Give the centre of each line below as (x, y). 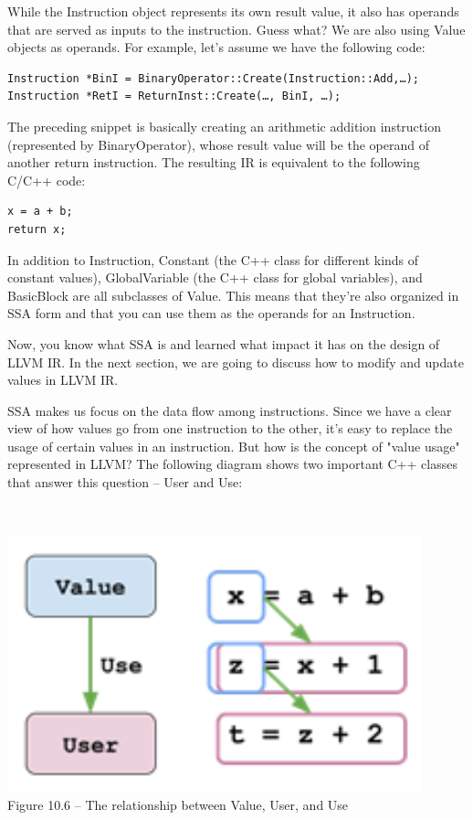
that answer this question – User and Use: (125, 482)
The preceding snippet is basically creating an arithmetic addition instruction (224, 126)
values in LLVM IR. (63, 380)
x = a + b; (40, 212)
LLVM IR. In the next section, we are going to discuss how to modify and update (236, 362)
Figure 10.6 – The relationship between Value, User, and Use (178, 805)
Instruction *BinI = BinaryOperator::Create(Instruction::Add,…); (214, 78)
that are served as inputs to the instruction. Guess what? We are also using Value (236, 29)
